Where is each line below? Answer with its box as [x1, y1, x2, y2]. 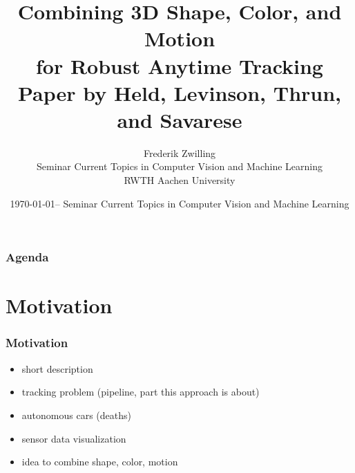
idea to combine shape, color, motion [21, 454, 178, 469]
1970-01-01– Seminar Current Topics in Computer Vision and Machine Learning [10, 196, 349, 210]
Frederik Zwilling [143, 145, 216, 160]
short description [21, 361, 93, 375]
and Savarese [117, 105, 242, 133]
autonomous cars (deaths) [21, 407, 131, 422]
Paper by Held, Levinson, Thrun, [17, 78, 342, 106]
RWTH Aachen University [124, 173, 236, 187]
